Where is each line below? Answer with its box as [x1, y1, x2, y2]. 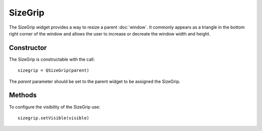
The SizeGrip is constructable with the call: [9, 56, 95, 62]
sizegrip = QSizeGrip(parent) [17, 68, 90, 73]
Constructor [9, 44, 47, 52]
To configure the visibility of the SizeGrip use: [9, 104, 100, 110]
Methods [9, 91, 37, 99]
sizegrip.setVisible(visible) [17, 115, 90, 121]
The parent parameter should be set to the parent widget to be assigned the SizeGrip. [9, 78, 180, 84]
